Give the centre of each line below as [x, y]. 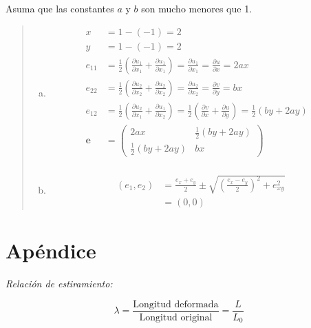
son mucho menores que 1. [197, 8]
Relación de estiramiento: [59, 284]
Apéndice [51, 250]
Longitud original [176, 318]
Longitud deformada [176, 304]
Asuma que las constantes [60, 8]
